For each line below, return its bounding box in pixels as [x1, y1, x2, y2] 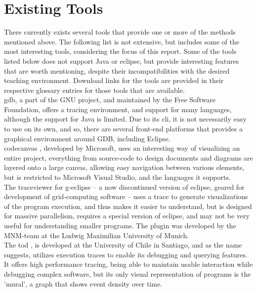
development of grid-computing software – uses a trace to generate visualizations [4, 191, 248, 202]
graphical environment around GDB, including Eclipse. [4, 133, 171, 143]
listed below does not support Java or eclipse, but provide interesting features [4, 55, 239, 66]
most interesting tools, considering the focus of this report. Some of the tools [4, 46, 237, 56]
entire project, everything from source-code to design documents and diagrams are [4, 152, 253, 163]
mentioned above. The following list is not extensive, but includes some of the [4, 36, 239, 46]
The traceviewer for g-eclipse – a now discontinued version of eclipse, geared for [4, 181, 245, 192]
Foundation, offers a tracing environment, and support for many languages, [4, 104, 232, 114]
